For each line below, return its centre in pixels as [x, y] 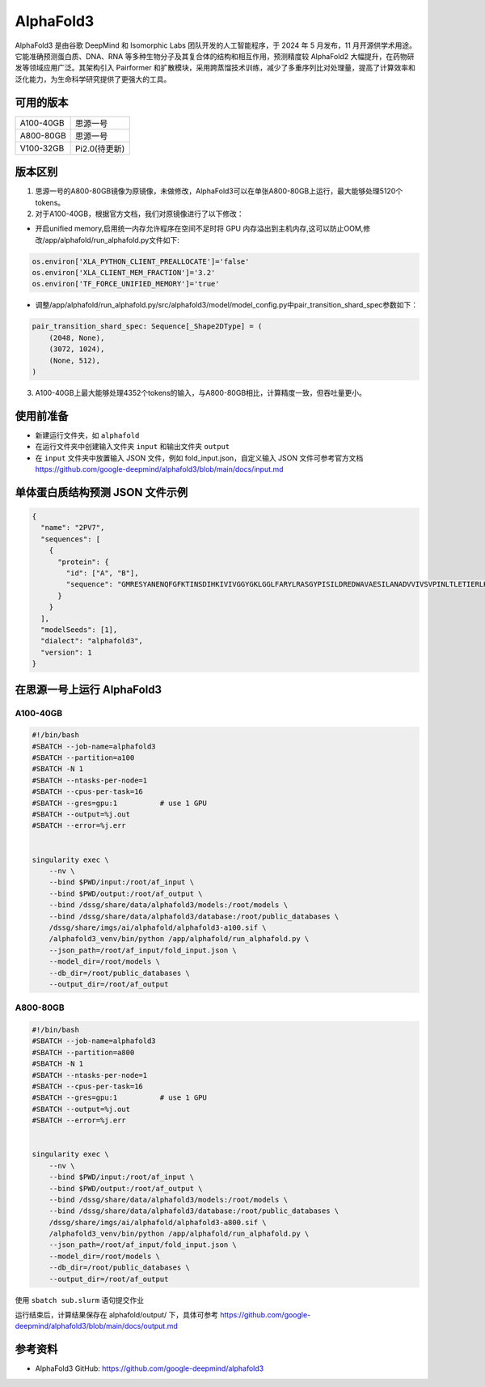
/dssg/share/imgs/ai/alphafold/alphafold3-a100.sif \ [158, 927]
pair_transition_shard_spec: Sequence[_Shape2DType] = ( [147, 327]
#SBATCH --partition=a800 [83, 1052]
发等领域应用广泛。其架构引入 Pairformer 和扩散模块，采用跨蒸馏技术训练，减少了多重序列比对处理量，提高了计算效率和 [215, 68]
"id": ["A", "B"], [102, 573]
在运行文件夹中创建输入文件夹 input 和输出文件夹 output [133, 447]
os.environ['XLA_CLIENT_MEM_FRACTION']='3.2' [124, 273]
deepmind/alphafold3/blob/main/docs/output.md [96, 1326]
